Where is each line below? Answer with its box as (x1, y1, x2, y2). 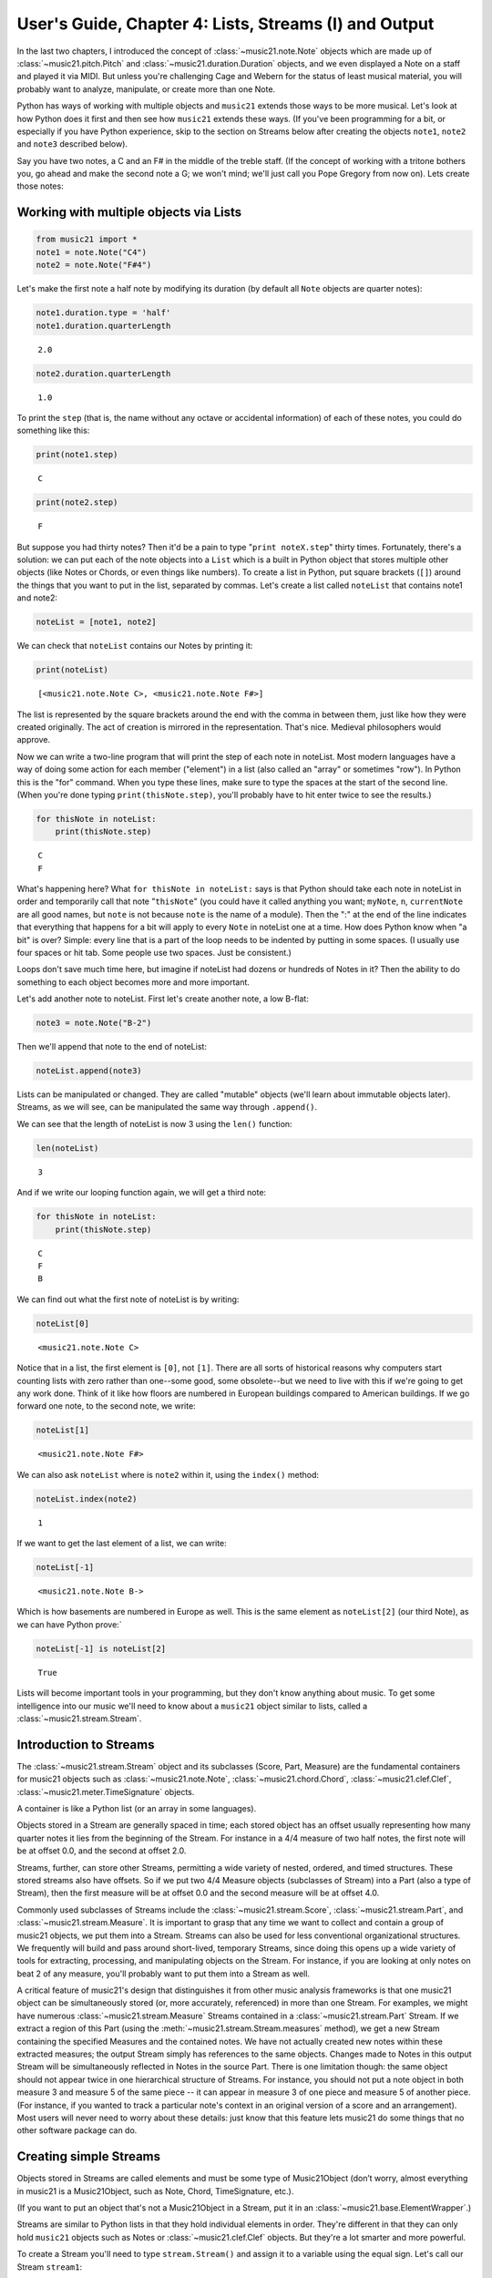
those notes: (16, 180, 64, 191)
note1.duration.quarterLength (36, 320, 171, 331)
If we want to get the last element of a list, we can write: (16, 1538, 227, 1549)
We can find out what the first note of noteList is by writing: (16, 1294, 240, 1305)
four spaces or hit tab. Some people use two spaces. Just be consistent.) (16, 947, 292, 958)
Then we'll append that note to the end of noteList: (16, 1042, 207, 1052)
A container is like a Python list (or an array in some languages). (16, 1802, 257, 1813)
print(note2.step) (36, 498, 118, 508)
